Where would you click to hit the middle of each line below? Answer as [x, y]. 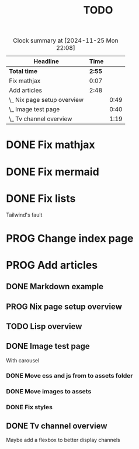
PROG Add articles [52, 265]
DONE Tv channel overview [57, 426]
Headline [46, 61]
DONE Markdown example [55, 287]
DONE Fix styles [29, 407]
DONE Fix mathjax [51, 145]
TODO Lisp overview [44, 326]
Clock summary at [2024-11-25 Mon [66, 40]
